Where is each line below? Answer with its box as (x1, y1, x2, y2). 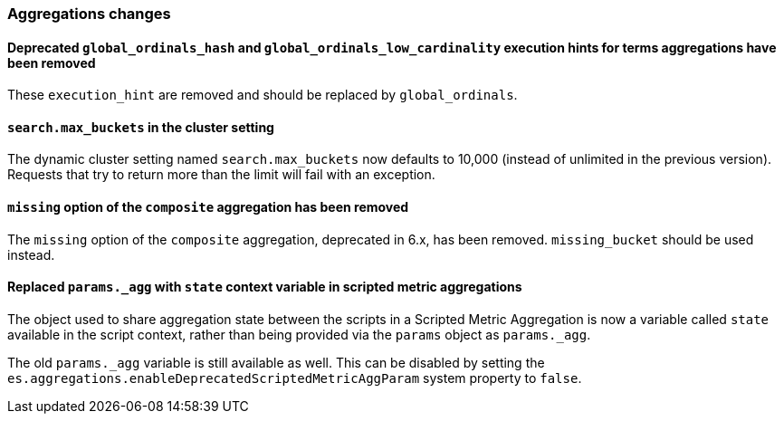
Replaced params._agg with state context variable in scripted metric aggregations (7, 279, 522, 295)
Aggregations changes (7, 5, 171, 23)
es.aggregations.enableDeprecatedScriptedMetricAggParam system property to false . (7, 369, 582, 386)
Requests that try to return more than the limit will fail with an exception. (7, 167, 435, 183)
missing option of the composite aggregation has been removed (7, 199, 409, 215)
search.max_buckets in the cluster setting (7, 119, 274, 135)
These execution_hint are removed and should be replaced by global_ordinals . (7, 87, 518, 103)
